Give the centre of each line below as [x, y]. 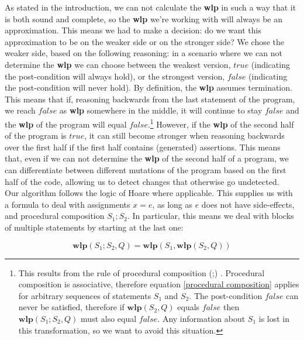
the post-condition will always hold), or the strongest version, [115, 76]
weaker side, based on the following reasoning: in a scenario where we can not [144, 53]
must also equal [109, 318]
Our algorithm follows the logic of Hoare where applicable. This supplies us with [149, 193]
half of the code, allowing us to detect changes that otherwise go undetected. [142, 181]
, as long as [172, 204]
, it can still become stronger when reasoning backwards [184, 135]
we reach [20, 110]
